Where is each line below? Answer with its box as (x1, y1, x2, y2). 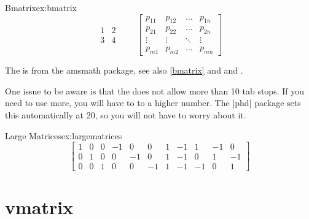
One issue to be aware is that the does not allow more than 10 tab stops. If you (5, 84, 304, 97)
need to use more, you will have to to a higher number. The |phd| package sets (5, 96, 301, 109)
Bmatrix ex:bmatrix (5, 1, 77, 13)
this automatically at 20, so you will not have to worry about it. (5, 108, 246, 121)
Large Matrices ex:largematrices (5, 129, 122, 142)
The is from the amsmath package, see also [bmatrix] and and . (5, 64, 243, 77)
